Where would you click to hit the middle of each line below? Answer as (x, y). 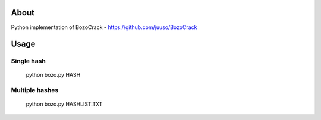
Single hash (28, 61)
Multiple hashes (35, 90)
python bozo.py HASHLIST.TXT (64, 104)
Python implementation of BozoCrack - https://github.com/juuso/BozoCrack (104, 27)
